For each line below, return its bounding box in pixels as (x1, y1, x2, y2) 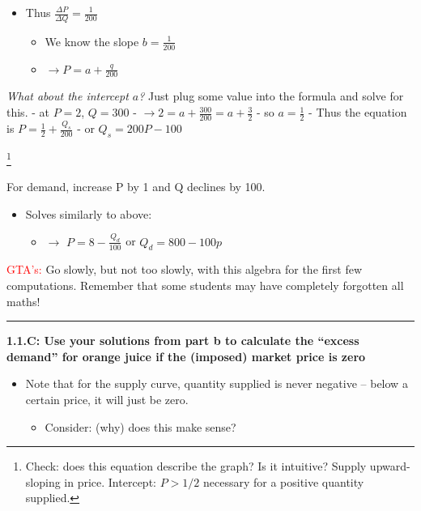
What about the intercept (6, 87, 129, 104)
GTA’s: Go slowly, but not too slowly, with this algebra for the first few (6, 261, 363, 278)
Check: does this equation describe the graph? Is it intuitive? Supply (25, 458, 367, 475)
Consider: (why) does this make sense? (45, 418, 236, 435)
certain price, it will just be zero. (25, 391, 189, 408)
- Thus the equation (308, 104, 407, 121)
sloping (25, 473, 61, 490)
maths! (6, 292, 40, 309)
